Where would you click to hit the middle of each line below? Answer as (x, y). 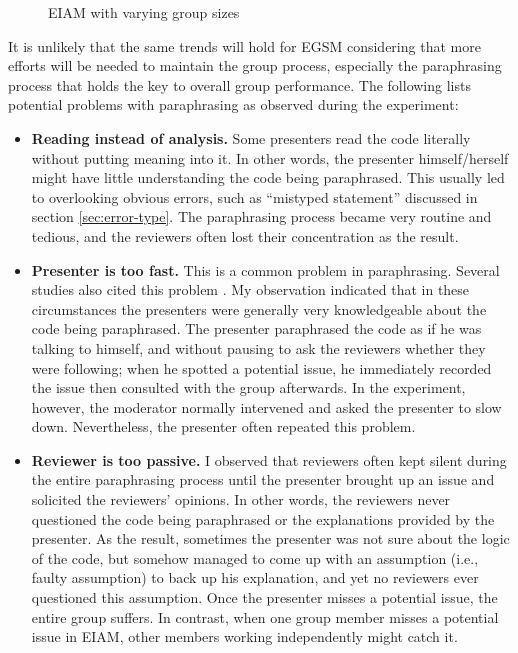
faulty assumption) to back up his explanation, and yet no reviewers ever (255, 577)
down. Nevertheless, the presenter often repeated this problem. (223, 426)
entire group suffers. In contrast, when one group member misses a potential (265, 616)
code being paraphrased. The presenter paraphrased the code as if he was (256, 328)
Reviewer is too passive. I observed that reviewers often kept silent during (269, 459)
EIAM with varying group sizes (144, 12)
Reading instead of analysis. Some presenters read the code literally (251, 137)
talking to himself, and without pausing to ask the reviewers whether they (258, 347)
